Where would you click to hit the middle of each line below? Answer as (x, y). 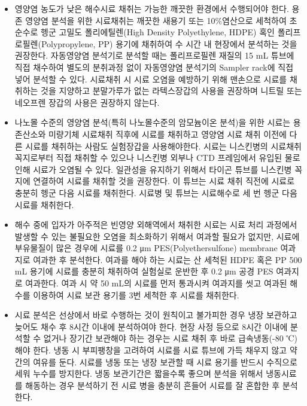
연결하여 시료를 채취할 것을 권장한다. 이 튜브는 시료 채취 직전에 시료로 (164, 181)
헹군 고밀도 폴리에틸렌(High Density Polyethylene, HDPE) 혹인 (158, 32)
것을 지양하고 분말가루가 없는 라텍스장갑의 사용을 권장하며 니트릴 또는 (171, 91)
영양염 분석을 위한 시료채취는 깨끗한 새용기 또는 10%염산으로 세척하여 (156, 20)
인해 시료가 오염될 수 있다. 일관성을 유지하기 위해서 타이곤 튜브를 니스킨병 (153, 169)
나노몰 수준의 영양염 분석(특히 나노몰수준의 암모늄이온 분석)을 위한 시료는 (153, 122)
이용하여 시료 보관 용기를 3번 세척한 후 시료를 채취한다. (136, 294)
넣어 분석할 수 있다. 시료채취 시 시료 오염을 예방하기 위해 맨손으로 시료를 (151, 79)
